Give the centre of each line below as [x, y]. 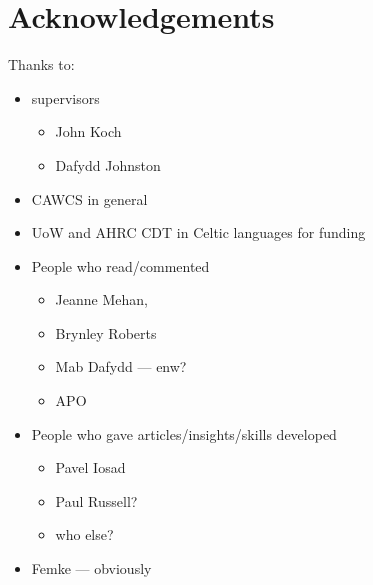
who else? [84, 534]
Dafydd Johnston [108, 164]
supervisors [65, 97]
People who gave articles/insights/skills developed [184, 433]
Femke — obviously [91, 568]
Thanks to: [41, 64]
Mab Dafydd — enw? [121, 366]
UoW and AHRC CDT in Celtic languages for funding [198, 232]
